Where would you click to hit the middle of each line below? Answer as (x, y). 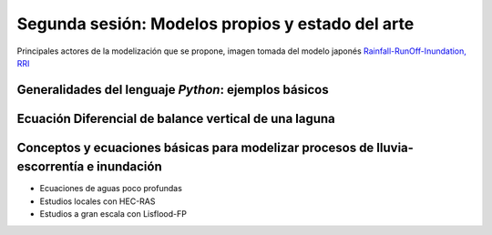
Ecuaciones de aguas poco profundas (111, 189)
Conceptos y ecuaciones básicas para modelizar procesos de (195, 147)
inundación (129, 167)
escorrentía (51, 167)
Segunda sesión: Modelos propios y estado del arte (215, 24)
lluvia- (395, 147)
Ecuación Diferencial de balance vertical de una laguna (176, 118)
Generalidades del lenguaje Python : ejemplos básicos (173, 90)
